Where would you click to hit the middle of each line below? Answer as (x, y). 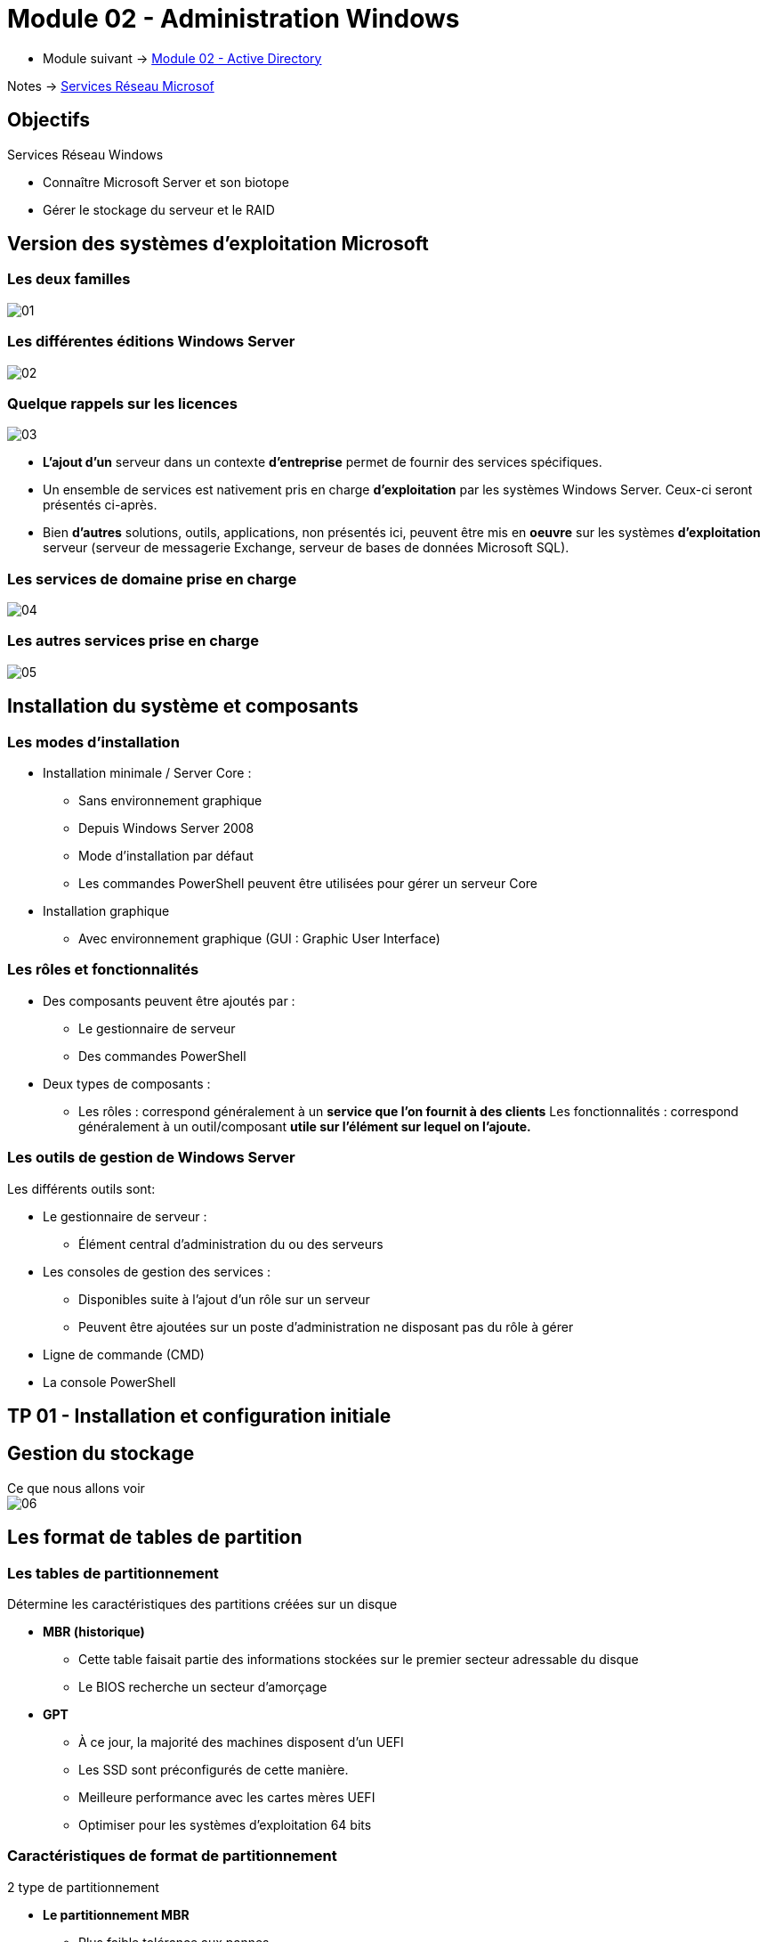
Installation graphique (106, 911)
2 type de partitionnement (83, 1887)
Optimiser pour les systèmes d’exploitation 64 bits (225, 1825)
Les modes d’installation (93, 742)
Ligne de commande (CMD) (124, 1354)
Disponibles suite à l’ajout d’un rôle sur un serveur (224, 1299)
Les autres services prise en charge (133, 641)
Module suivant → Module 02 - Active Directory (182, 58)
